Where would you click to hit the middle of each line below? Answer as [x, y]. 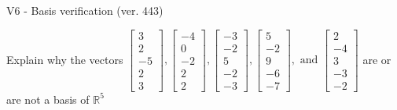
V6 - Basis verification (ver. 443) [85, 10]
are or [377, 59]
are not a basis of [48, 99]
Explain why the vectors [65, 59]
